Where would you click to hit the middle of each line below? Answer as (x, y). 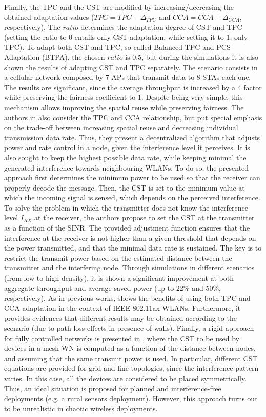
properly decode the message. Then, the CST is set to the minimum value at (125, 187)
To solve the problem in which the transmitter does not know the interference (126, 207)
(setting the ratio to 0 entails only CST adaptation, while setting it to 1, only (126, 37)
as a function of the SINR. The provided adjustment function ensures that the (127, 228)
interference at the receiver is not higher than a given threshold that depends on (130, 237)
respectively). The (32, 27)
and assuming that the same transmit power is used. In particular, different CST (131, 358)
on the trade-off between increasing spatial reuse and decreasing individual (121, 127)
